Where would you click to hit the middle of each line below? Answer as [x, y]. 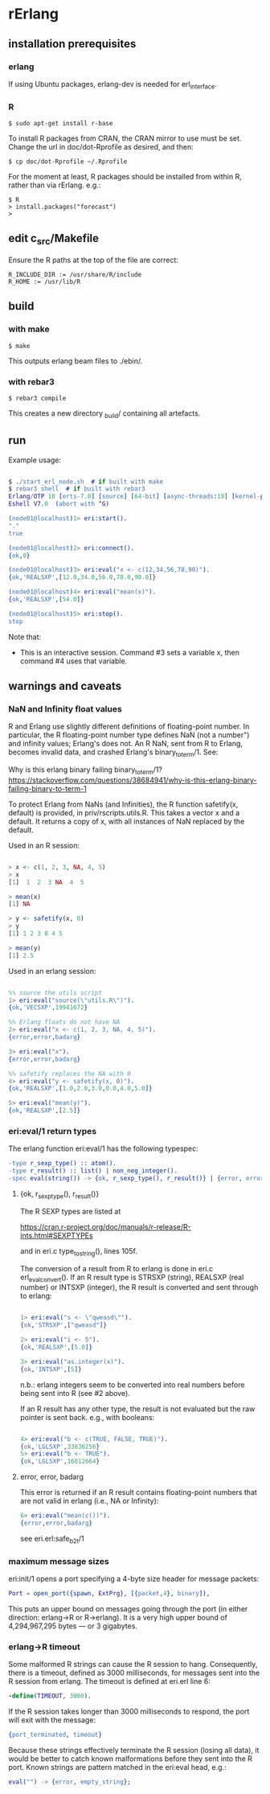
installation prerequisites [72, 44]
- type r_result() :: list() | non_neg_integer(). [93, 1171]
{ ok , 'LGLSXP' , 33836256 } [60, 1447]
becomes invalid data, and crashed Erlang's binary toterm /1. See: [113, 753]
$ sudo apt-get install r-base [61, 123]
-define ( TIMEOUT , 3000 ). [50, 1696]
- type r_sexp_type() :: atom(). [62, 1164]
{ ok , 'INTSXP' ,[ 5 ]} [51, 1369]
